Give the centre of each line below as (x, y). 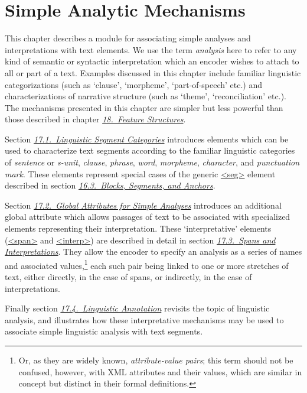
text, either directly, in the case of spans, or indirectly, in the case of (128, 277)
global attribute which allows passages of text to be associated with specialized (148, 217)
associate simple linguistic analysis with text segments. (104, 331)
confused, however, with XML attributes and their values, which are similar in (160, 371)
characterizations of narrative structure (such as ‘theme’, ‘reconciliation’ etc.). (146, 96)
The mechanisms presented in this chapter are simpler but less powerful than (144, 107)
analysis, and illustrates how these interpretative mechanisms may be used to (144, 319)
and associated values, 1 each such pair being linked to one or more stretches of (147, 264)
